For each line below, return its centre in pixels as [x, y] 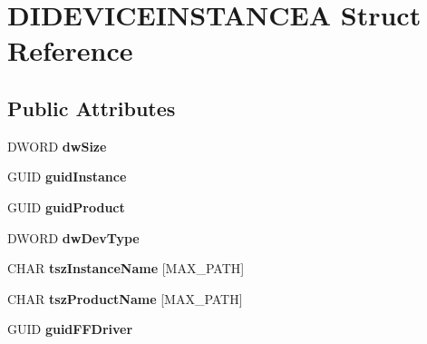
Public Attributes [92, 108]
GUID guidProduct [66, 206]
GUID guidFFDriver [70, 329]
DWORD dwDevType [73, 237]
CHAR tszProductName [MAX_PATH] [125, 298]
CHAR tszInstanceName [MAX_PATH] [126, 268]
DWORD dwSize [57, 146]
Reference [70, 50]
